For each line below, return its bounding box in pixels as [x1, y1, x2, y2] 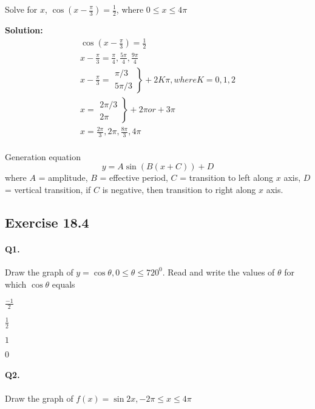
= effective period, [100, 171, 168, 184]
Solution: [5, 24, 43, 36]
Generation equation [5, 150, 81, 163]
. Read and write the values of [162, 265, 275, 278]
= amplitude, [38, 171, 88, 184]
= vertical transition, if [5, 183, 91, 195]
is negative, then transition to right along [102, 183, 256, 195]
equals [52, 277, 75, 290]
